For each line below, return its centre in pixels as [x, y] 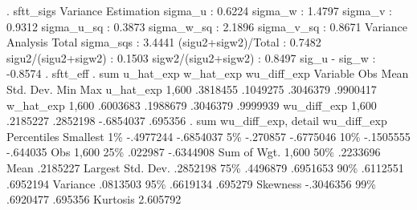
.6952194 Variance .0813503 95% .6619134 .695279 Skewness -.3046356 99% [191, 183]
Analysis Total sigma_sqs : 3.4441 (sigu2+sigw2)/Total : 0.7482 [164, 42]
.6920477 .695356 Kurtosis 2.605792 [94, 199]
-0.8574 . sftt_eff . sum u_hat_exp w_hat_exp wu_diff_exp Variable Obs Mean [208, 73]
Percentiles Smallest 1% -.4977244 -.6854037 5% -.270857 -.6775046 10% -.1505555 [208, 136]
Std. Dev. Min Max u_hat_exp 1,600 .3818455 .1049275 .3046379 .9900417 [192, 89]
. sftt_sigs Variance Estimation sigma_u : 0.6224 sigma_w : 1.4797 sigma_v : [199, 10]
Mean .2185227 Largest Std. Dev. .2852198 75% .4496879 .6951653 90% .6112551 [205, 167]
